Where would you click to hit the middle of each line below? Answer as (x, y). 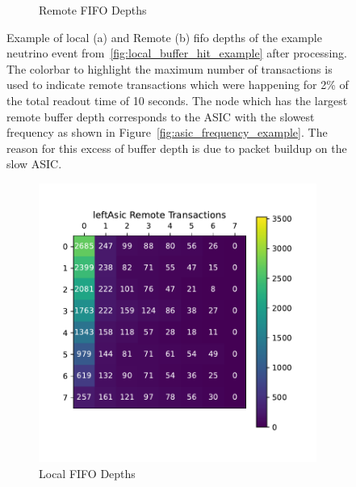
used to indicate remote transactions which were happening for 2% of (178, 85)
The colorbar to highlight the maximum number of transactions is (170, 68)
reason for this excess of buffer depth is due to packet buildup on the (177, 148)
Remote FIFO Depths (93, 10)
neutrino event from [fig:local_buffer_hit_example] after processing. (177, 53)
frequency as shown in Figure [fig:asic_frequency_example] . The (167, 132)
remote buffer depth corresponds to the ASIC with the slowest (161, 116)
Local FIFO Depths (87, 473)
